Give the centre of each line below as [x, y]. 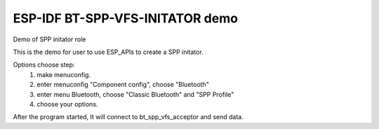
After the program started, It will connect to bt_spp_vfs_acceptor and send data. [128, 117]
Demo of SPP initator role [49, 39]
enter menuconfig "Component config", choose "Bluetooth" [123, 85]
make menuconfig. [64, 74]
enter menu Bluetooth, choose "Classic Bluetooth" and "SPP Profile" [135, 94]
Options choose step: [44, 65]
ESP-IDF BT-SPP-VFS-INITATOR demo [126, 18]
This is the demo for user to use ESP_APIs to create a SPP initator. [108, 52]
